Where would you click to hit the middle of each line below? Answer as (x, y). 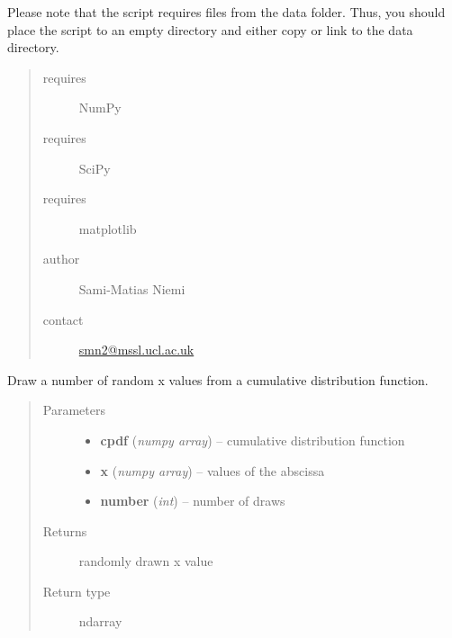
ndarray (100, 621)
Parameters (74, 410)
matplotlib (108, 228)
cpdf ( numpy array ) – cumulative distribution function (253, 440)
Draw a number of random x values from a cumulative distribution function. (218, 379)
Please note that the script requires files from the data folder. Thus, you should (226, 12)
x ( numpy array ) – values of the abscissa (212, 470)
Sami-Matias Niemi (132, 288)
